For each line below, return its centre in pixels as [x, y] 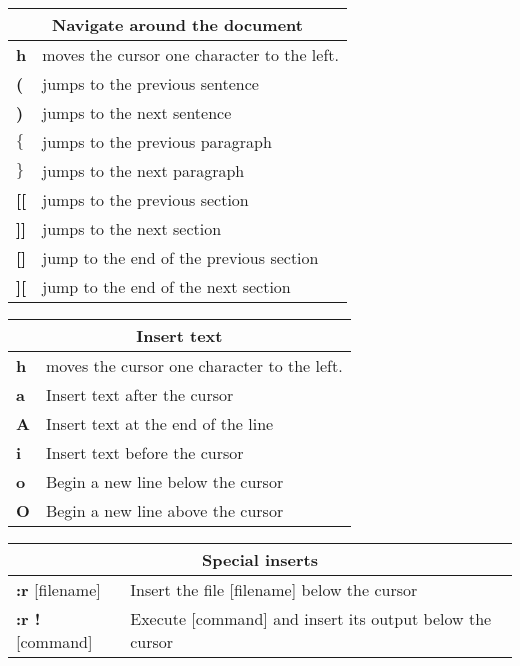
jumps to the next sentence [137, 112]
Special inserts [260, 559]
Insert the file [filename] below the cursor [274, 589]
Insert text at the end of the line [159, 423]
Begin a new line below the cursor [164, 481]
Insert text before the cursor [144, 452]
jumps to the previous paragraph [157, 141]
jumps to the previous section [145, 199]
